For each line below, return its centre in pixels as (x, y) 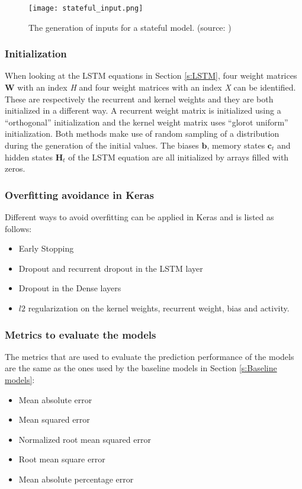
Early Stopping (46, 248)
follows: (18, 228)
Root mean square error (62, 459)
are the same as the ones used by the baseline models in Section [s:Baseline (141, 368)
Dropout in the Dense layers (70, 288)
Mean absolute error (55, 399)
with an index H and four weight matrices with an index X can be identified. (157, 87)
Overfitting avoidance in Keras (79, 194)
